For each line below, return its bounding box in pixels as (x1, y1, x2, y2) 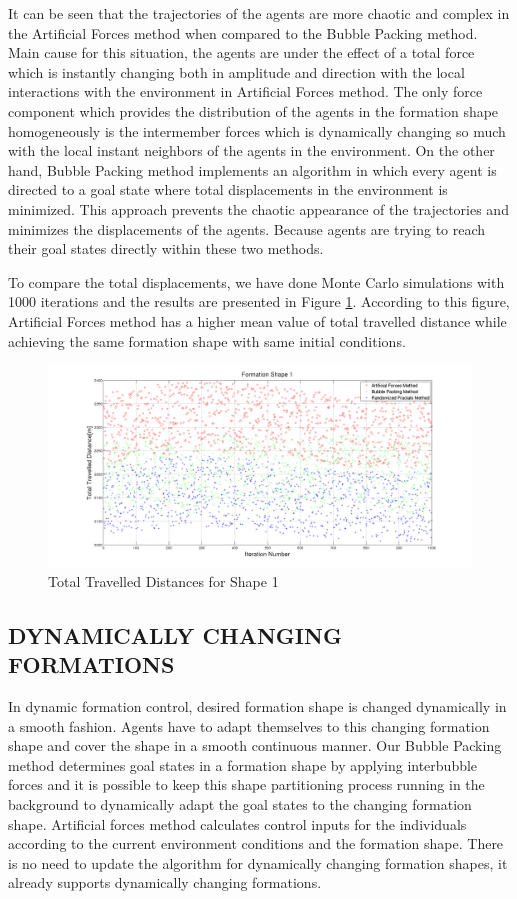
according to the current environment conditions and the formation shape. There (8, 833, 504, 854)
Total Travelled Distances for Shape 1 (48, 570, 279, 591)
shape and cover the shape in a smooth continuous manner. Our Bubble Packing (8, 735, 502, 756)
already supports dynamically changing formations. (8, 872, 322, 893)
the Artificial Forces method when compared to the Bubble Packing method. (8, 22, 478, 43)
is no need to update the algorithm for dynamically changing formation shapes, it (8, 852, 508, 873)
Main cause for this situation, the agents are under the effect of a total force (8, 42, 475, 63)
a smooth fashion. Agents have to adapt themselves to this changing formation (8, 715, 490, 736)
